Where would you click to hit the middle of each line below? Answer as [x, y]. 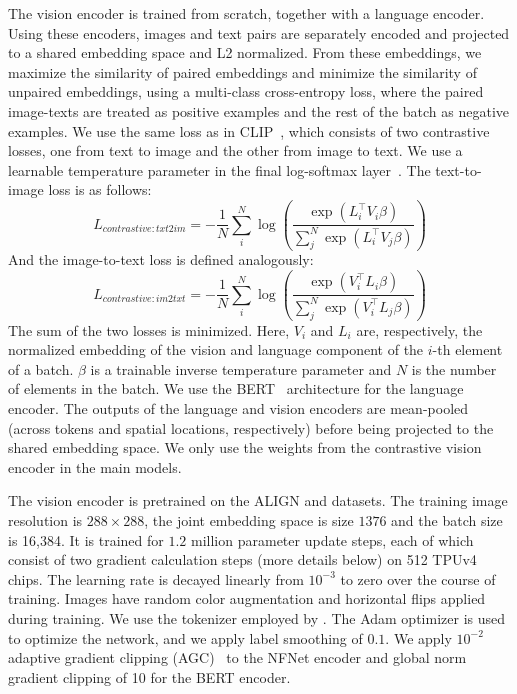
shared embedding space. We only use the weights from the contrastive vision [245, 447]
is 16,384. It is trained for [86, 539]
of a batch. [41, 368]
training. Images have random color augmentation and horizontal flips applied [247, 598]
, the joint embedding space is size [249, 519]
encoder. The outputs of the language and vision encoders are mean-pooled [238, 407]
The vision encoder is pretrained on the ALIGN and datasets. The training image [258, 500]
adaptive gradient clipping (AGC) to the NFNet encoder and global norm [237, 657]
